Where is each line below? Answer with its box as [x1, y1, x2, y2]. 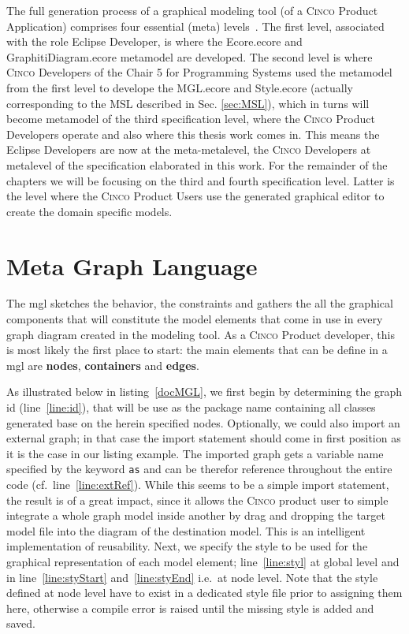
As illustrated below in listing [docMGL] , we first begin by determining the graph [6, 383, 403, 400]
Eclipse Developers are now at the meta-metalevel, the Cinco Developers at [6, 141, 371, 158]
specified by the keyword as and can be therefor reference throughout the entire [6, 461, 392, 477]
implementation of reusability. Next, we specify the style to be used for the [6, 538, 368, 554]
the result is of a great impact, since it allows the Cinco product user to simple [6, 491, 389, 508]
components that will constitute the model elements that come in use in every [6, 311, 383, 327]
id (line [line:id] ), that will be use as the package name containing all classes [6, 399, 376, 415]
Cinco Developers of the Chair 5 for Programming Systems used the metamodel [6, 64, 392, 80]
